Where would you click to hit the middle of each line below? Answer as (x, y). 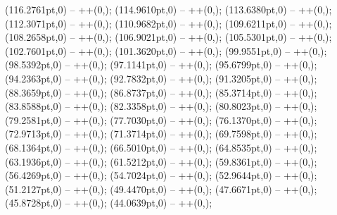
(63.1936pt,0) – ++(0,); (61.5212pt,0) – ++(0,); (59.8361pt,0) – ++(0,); (161, 161)
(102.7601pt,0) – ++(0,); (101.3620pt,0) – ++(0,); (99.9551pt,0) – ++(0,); (166, 50)
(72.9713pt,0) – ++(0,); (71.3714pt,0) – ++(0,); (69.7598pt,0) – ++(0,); (161, 134)
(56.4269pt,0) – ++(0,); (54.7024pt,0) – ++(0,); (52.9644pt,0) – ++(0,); (161, 175)
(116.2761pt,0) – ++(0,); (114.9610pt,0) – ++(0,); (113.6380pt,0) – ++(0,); (168, 9)
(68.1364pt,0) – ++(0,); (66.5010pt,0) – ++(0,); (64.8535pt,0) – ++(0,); (161, 147)
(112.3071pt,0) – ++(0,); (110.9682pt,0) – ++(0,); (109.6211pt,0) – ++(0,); (168, 23)
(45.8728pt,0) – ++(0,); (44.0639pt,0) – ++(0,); (109, 203)
